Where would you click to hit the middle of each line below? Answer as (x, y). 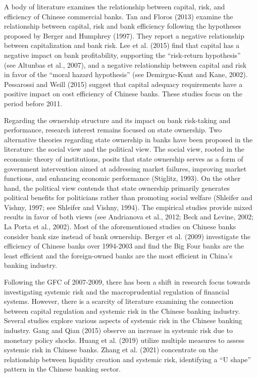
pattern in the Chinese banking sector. (62, 369)
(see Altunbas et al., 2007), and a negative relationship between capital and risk (125, 64)
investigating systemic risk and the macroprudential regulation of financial (117, 291)
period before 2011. (33, 103)
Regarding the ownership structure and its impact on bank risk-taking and (117, 120)
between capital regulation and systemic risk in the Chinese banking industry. (122, 311)
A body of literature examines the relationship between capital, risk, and (115, 6)
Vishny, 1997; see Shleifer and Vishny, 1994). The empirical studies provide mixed (128, 207)
